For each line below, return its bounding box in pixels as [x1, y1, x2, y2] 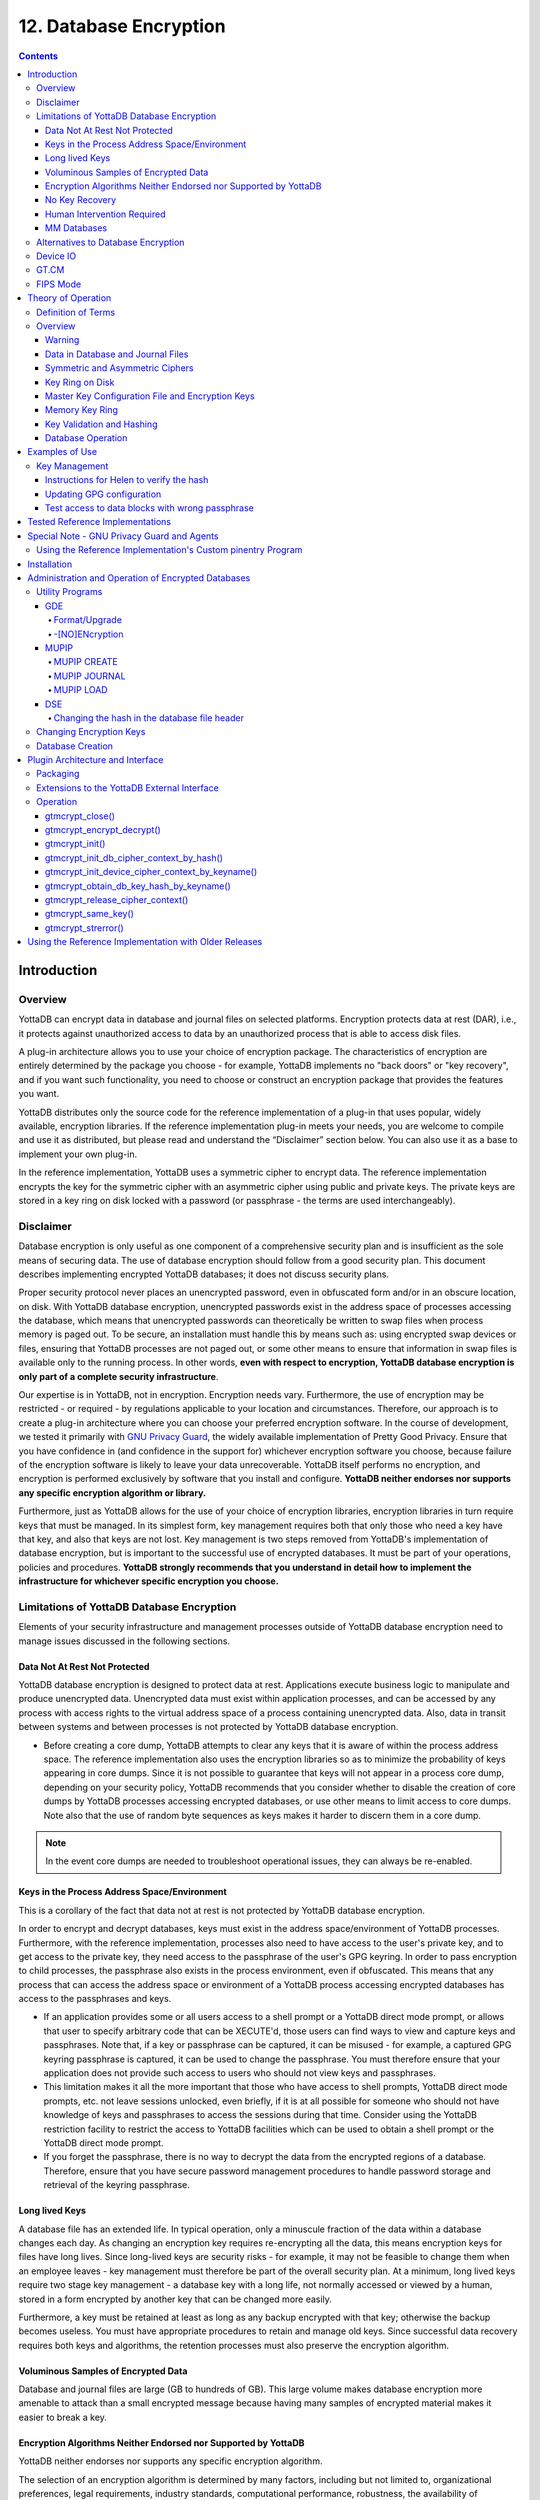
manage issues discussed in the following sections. [18, 1635, 230, 1647]
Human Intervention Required [45, 208, 166, 220]
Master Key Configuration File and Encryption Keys [45, 390, 255, 402]
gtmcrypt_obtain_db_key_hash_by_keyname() [45, 880, 232, 892]
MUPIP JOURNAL [53, 670, 126, 682]
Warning [45, 334, 80, 346]
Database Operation [45, 432, 128, 444]
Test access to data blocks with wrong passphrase [45, 502, 254, 514]
